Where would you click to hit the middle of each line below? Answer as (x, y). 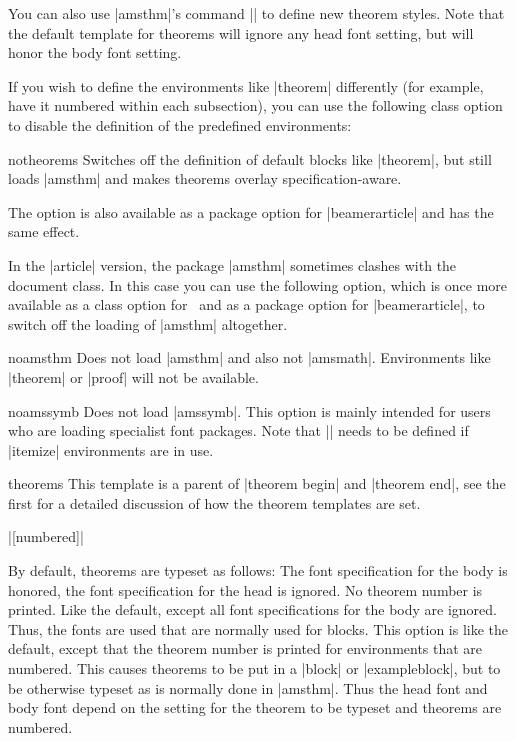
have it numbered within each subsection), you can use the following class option (255, 105)
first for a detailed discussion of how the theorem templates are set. (214, 502)
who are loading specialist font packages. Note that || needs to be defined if (238, 430)
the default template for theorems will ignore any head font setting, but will (241, 32)
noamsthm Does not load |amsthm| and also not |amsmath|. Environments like (249, 357)
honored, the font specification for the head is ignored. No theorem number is (245, 589)
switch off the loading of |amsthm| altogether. (148, 323)
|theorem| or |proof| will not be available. (133, 376)
